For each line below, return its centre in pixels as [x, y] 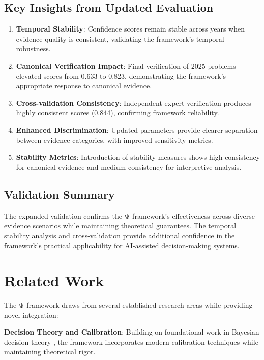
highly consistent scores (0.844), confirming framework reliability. [118, 113]
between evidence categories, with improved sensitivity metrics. [114, 140]
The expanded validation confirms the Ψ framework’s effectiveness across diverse [130, 215]
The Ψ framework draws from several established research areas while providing [128, 305]
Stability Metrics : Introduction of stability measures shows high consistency [138, 157]
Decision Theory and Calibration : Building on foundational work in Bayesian [132, 332]
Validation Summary [60, 194]
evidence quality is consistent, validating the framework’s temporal [120, 38]
